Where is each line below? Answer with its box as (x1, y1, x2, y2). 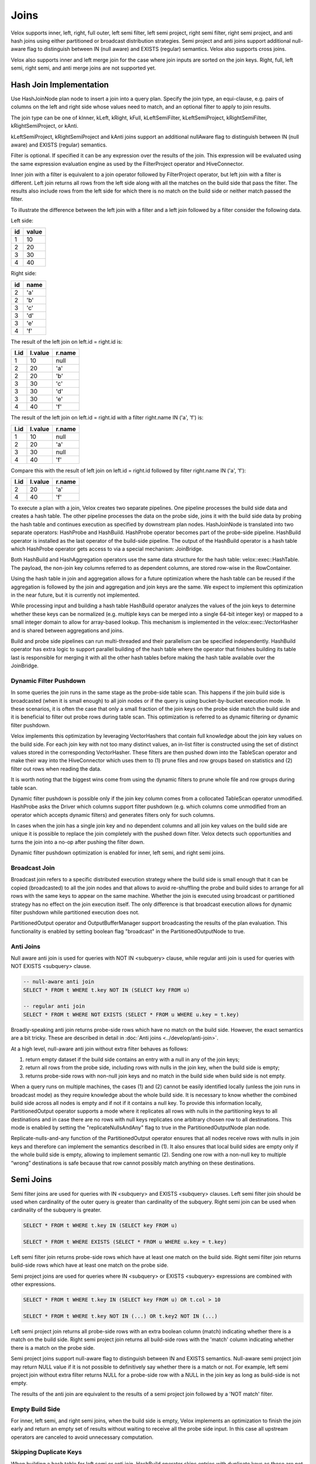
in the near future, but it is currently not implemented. (11, 591, 140, 598)
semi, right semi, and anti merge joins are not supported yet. (11, 64, 156, 71)
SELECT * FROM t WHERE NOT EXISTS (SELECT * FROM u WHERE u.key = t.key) (23, 1011, 239, 1018)
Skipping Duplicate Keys (11, 1448, 82, 1456)
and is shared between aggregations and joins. (11, 627, 124, 634)
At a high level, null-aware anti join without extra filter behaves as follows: (11, 1045, 188, 1052)
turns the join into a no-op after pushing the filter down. (11, 838, 145, 846)
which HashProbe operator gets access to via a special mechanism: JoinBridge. (11, 545, 204, 552)
